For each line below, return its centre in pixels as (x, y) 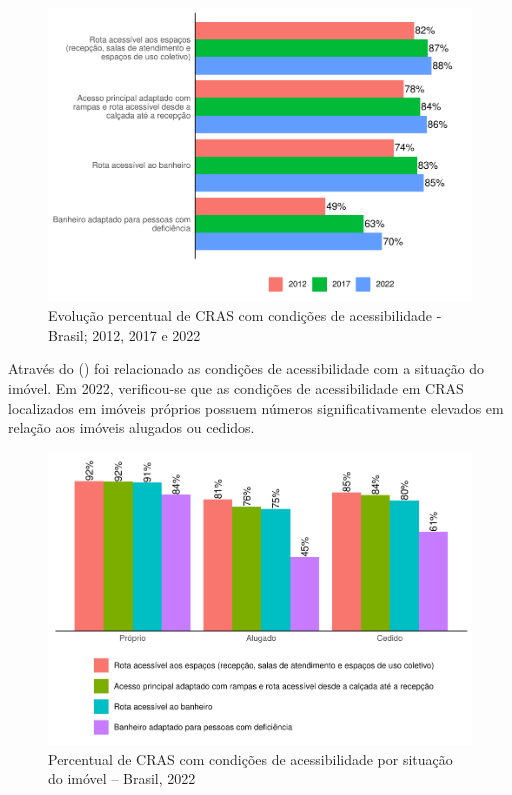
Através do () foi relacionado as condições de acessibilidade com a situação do (246, 368)
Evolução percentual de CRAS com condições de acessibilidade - (245, 315)
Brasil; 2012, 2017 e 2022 (124, 334)
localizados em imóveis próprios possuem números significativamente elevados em (256, 407)
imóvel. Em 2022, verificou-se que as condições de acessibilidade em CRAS (236, 387)
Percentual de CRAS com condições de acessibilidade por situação (250, 758)
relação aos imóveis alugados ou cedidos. (131, 427)
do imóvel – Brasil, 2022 (122, 778)
